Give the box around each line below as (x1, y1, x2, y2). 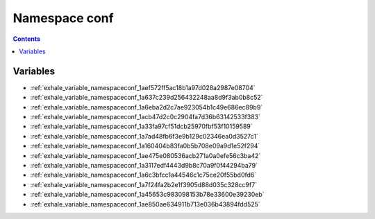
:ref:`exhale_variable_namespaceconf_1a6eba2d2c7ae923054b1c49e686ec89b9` (30, 103, 263, 111)
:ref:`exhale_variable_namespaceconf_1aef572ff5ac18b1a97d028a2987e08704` (30, 83, 256, 91)
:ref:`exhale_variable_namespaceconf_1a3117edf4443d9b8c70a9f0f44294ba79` (30, 161, 258, 169)
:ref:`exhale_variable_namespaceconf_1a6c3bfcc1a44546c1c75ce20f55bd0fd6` (30, 170, 257, 179)
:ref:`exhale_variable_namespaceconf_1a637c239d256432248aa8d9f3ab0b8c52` (30, 94, 263, 102)
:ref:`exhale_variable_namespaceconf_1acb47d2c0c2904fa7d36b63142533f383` (30, 113, 260, 121)
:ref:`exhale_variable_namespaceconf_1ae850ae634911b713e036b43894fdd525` (30, 200, 260, 208)
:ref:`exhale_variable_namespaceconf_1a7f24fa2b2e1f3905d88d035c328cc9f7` (30, 180, 257, 189)
